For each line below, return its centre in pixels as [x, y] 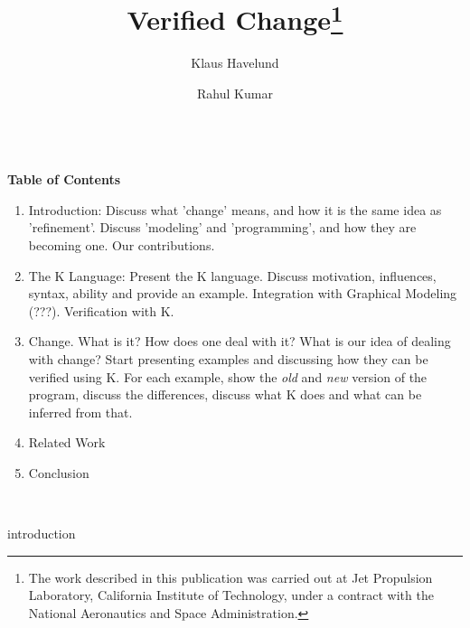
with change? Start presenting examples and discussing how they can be [228, 358]
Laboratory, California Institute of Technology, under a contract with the [231, 595]
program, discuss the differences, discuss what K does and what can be [225, 394]
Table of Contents [64, 179]
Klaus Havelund [235, 63]
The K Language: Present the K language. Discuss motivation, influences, [232, 275]
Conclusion [59, 472]
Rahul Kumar [235, 94]
